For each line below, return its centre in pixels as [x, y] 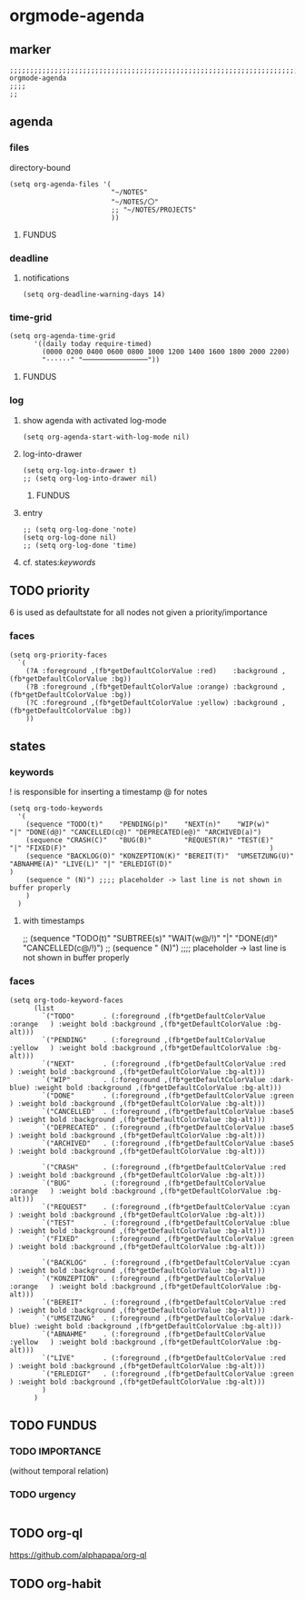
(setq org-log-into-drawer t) [80, 470]
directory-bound [40, 167]
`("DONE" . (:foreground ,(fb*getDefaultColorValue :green [168, 1096]
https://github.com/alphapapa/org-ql [78, 1555]
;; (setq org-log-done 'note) [80, 529]
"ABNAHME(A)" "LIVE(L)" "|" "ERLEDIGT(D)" [91, 864]
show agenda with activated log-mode [94, 420]
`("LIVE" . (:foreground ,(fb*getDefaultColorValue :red [164, 1358]
